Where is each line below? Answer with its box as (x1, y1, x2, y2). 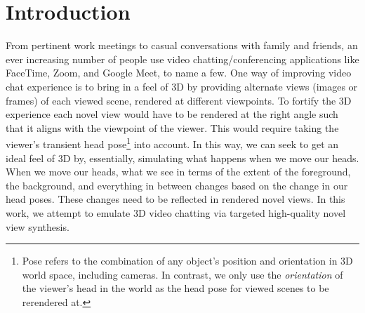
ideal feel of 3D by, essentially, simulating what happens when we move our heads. (6, 150, 359, 165)
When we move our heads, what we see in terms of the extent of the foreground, (6, 164, 351, 179)
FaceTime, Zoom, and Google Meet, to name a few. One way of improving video (6, 65, 352, 80)
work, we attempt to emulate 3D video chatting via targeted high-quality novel (6, 205, 346, 220)
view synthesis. (6, 219, 69, 234)
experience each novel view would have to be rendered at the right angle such (6, 107, 338, 121)
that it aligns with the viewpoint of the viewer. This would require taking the (6, 120, 339, 135)
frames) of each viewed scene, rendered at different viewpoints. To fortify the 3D (6, 93, 352, 107)
